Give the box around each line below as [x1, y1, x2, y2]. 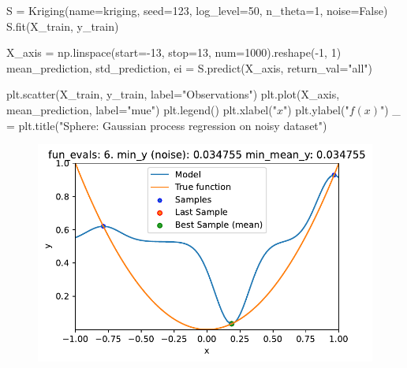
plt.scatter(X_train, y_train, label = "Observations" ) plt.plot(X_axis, [6, 86, 340, 102]
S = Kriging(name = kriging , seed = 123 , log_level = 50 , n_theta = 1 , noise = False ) [6, 2, 388, 18]
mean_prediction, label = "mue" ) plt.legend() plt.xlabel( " [6, 101, 277, 117]
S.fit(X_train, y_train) [6, 17, 119, 34]
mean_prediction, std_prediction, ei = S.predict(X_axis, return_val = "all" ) [6, 59, 372, 76]
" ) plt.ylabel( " [282, 101, 349, 117]
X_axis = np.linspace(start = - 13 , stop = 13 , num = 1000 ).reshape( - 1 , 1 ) [6, 44, 342, 61]
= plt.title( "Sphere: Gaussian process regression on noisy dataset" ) [6, 117, 327, 133]
